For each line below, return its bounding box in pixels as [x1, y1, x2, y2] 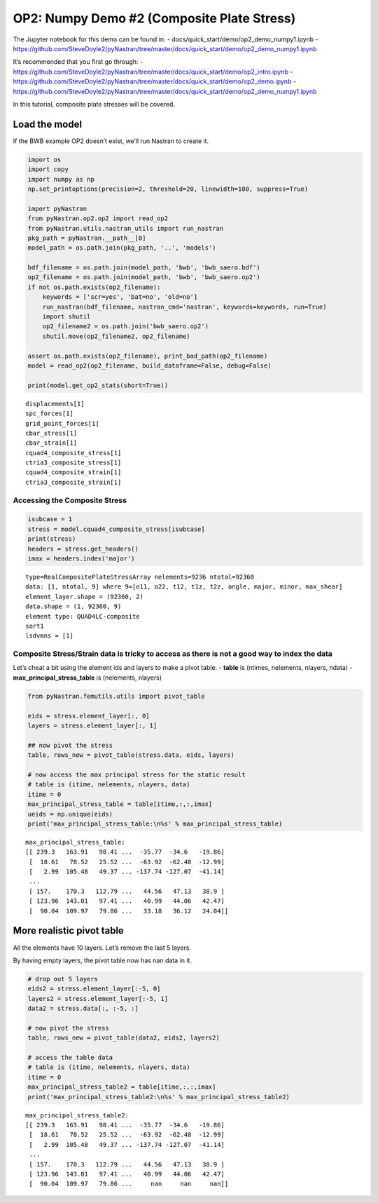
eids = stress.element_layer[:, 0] [27, 712, 150, 720]
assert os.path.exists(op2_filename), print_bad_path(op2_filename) [27, 351, 268, 360]
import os [27, 155, 62, 163]
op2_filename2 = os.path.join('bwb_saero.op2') [42, 323, 209, 330]
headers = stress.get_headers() [27, 544, 139, 553]
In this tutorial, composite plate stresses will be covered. [13, 100, 175, 108]
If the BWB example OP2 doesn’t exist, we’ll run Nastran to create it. [13, 137, 209, 145]
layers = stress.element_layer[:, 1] [27, 722, 157, 730]
